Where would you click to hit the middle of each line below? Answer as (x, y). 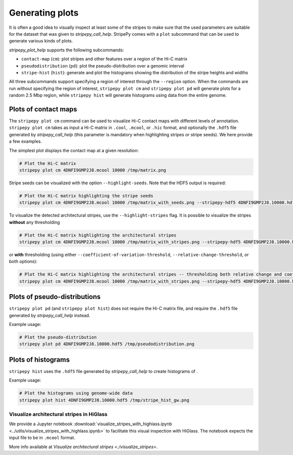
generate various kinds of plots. (41, 41)
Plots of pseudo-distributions (55, 297)
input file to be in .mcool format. (42, 438)
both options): (23, 261)
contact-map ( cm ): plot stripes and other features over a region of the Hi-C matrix (104, 59)
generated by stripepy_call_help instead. (50, 315)
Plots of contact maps (43, 109)
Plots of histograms (40, 359)
